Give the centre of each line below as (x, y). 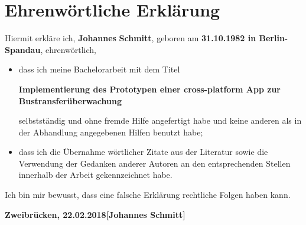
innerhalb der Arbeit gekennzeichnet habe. (95, 175)
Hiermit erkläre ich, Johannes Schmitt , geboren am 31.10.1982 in (131, 38)
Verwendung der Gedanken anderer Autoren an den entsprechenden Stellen (154, 163)
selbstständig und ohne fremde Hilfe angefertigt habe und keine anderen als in (160, 120)
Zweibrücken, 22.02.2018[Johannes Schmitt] (95, 214)
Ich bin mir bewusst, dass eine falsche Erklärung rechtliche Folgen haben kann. (148, 195)
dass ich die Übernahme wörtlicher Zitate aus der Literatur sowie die (143, 152)
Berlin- (274, 38)
